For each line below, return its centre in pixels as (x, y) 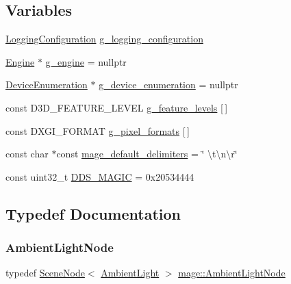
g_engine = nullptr (86, 61)
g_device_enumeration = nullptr (168, 85)
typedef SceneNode (45, 273)
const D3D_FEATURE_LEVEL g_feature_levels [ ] (117, 107)
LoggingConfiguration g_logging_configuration (104, 39)
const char (27, 154)
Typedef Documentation (93, 213)
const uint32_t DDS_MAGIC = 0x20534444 (100, 176)
